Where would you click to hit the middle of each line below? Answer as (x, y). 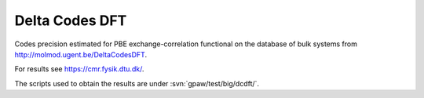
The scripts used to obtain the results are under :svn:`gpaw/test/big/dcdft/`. (137, 83)
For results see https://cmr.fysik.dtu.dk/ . (79, 69)
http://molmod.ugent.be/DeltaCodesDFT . (81, 54)
